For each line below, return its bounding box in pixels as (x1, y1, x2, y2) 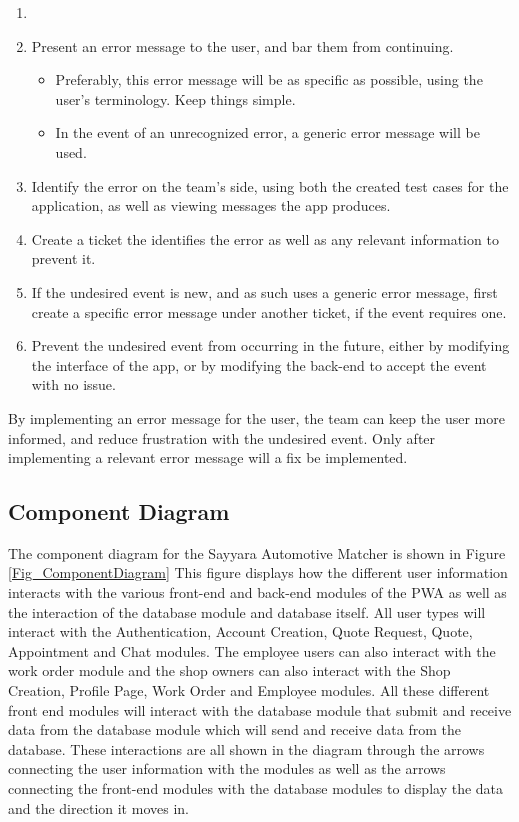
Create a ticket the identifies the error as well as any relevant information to (31, 228, 499, 249)
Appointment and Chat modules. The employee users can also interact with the (8, 640, 496, 661)
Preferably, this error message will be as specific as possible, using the (55, 69, 483, 90)
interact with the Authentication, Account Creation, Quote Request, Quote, (8, 621, 473, 642)
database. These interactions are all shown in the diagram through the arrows (8, 738, 485, 759)
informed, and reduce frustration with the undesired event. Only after (8, 427, 436, 448)
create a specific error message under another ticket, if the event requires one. (31, 301, 507, 322)
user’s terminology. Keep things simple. (55, 88, 296, 109)
